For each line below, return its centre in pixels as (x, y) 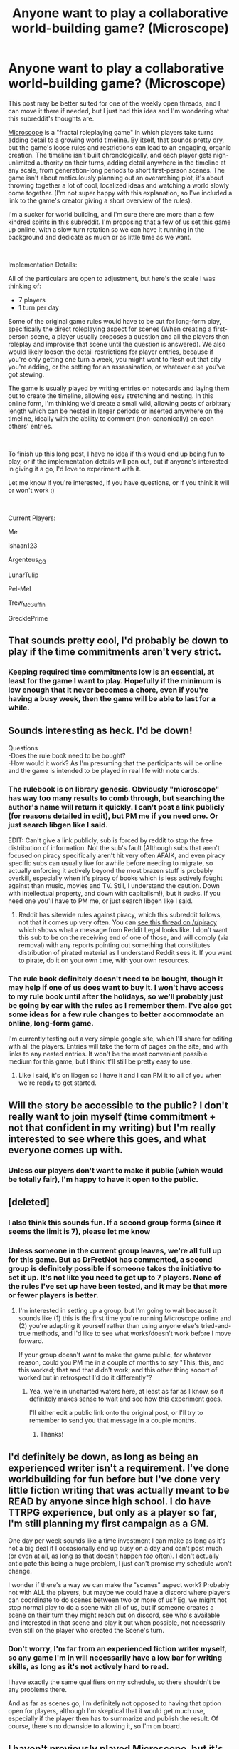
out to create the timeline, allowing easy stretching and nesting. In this (111, 396)
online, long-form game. (51, 1023)
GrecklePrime (28, 618)
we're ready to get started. (57, 1083)
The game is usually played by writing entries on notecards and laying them (119, 388)
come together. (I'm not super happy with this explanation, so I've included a (120, 193)
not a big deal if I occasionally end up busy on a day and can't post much (115, 1548)
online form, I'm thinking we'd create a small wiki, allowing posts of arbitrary (120, 403)
